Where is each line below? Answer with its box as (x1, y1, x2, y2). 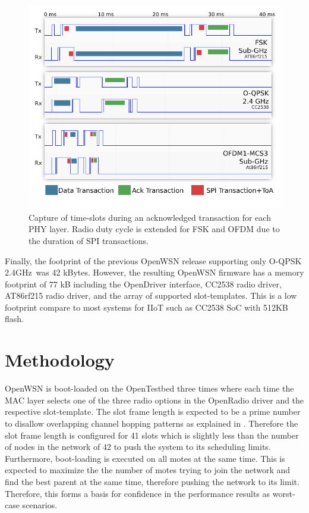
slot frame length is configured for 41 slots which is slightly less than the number (5, 428, 299, 441)
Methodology (5, 348, 115, 372)
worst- (272, 487, 295, 499)
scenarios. (22, 499, 58, 511)
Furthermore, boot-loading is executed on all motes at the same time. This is (5, 452, 285, 464)
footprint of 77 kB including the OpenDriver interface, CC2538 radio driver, (5, 277, 282, 290)
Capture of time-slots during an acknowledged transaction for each (29, 211, 271, 223)
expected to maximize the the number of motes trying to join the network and (5, 464, 291, 476)
